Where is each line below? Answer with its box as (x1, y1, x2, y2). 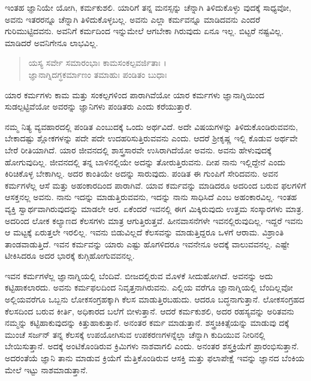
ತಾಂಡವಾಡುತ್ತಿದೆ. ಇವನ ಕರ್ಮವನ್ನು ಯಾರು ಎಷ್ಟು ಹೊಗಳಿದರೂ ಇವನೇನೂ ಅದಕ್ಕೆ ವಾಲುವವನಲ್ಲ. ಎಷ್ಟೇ (5, 237, 289, 250)
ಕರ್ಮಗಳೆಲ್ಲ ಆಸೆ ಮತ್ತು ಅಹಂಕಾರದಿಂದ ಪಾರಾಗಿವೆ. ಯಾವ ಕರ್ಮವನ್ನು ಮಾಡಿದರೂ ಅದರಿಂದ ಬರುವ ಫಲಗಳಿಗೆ (5, 179, 306, 191)
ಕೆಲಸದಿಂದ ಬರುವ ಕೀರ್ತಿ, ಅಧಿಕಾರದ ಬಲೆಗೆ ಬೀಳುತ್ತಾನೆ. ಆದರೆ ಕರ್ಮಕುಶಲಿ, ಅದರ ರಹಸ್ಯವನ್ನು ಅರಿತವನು (5, 304, 294, 317)
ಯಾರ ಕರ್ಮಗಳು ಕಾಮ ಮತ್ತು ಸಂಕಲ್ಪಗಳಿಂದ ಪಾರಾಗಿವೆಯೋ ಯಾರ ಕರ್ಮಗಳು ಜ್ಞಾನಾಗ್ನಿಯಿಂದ (5, 88, 264, 101)
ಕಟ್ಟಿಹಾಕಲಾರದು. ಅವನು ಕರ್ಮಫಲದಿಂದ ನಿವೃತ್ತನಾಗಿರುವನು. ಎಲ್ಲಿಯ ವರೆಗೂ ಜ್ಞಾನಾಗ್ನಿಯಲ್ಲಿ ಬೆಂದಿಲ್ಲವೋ (5, 281, 293, 294)
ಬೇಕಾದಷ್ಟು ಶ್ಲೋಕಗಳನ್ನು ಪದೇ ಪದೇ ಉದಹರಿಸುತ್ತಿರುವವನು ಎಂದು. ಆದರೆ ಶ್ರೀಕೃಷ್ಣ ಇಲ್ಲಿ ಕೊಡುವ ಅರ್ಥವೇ (5, 132, 298, 144)
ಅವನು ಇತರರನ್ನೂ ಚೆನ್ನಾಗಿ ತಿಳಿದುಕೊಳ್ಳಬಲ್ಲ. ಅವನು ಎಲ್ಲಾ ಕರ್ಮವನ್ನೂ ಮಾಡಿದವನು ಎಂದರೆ (5, 13, 261, 25)
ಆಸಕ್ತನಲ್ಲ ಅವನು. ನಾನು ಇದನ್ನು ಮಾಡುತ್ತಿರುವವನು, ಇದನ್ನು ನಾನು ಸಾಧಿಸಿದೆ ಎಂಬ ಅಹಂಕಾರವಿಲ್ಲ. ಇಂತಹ (5, 190, 297, 203)
